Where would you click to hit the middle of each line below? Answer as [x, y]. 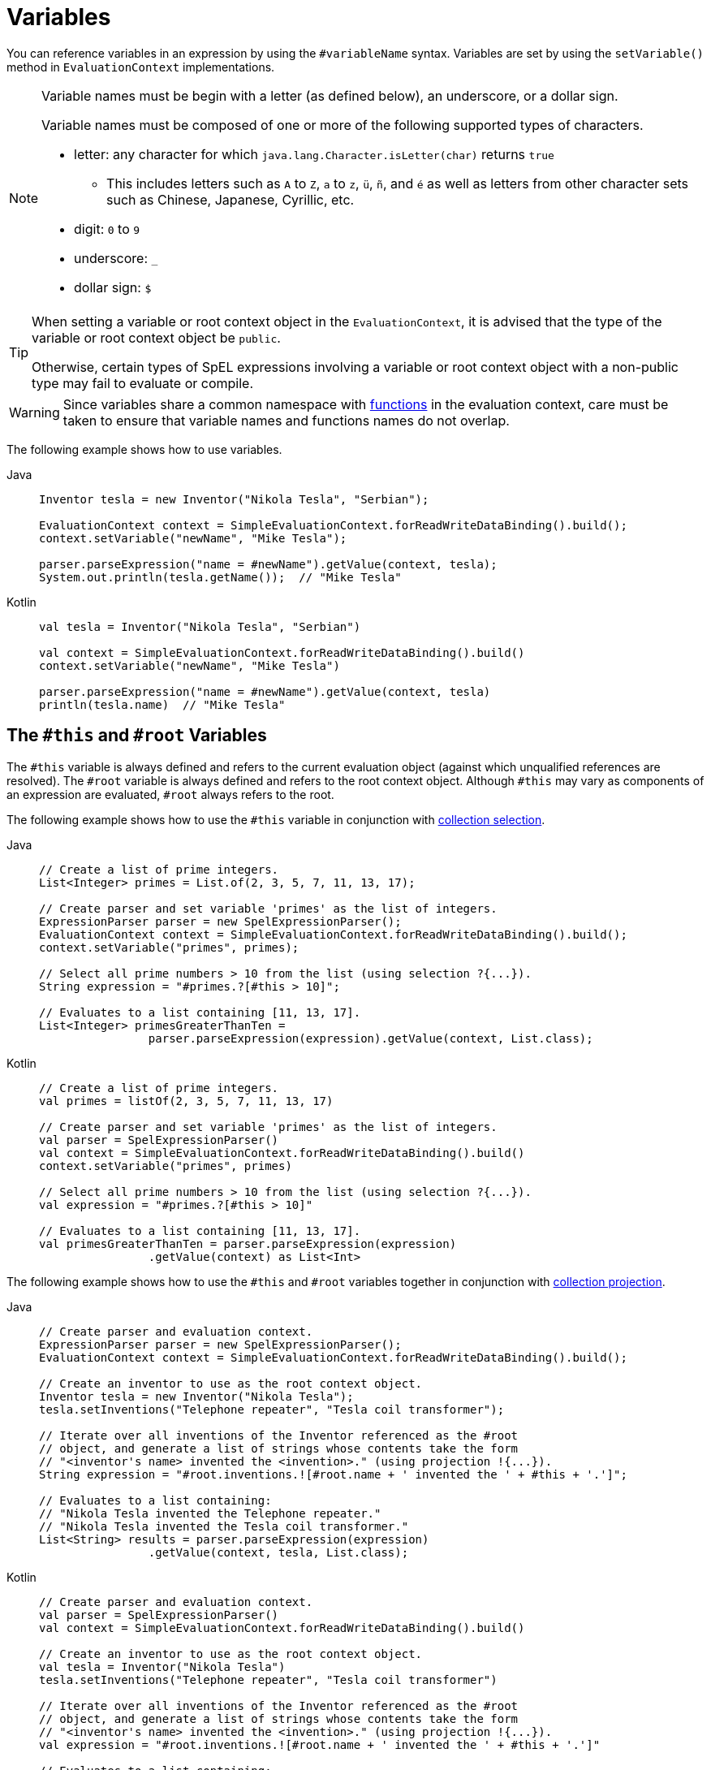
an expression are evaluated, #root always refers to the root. [170, 794]
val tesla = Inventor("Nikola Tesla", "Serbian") [200, 626]
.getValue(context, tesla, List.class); [278, 1552]
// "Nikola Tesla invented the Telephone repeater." [210, 1513]
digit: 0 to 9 [107, 229]
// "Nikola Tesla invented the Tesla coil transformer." [224, 1526]
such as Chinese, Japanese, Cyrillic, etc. [231, 199]
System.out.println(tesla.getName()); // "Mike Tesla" [220, 577]
